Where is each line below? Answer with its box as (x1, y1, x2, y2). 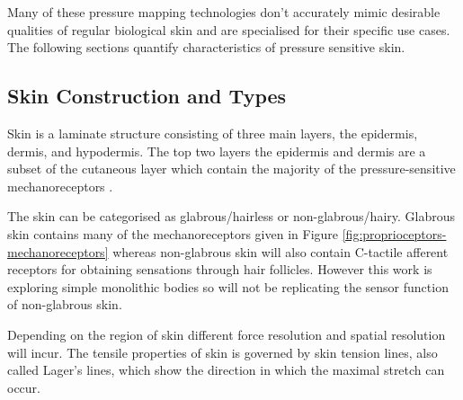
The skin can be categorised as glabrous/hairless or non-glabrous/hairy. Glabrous (7, 207, 456, 226)
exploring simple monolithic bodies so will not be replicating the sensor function (7, 277, 449, 296)
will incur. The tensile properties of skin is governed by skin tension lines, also (7, 342, 438, 361)
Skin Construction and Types (7, 82, 287, 110)
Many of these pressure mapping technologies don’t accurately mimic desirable (7, 3, 441, 21)
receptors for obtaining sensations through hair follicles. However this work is (7, 260, 432, 279)
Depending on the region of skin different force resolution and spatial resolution (7, 324, 446, 343)
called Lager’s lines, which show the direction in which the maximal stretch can (7, 360, 445, 379)
